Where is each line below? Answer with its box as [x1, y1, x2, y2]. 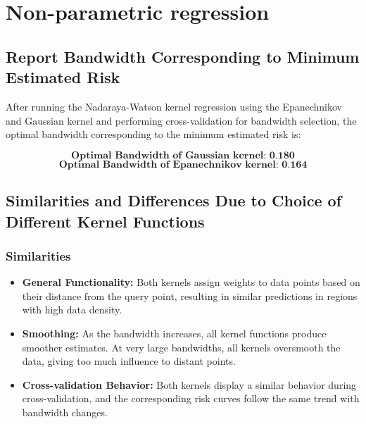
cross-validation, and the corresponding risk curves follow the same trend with [22, 391, 360, 406]
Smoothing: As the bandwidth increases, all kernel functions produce [22, 325, 327, 340]
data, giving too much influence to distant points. [22, 354, 236, 368]
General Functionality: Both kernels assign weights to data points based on [22, 275, 360, 289]
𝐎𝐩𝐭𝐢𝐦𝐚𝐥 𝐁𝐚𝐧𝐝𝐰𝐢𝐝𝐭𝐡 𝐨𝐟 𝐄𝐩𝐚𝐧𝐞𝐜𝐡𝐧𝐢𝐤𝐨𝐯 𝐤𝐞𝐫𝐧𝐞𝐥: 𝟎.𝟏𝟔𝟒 [58, 159, 308, 170]
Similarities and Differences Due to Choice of [6, 189, 342, 211]
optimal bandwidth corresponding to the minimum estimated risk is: [6, 127, 301, 142]
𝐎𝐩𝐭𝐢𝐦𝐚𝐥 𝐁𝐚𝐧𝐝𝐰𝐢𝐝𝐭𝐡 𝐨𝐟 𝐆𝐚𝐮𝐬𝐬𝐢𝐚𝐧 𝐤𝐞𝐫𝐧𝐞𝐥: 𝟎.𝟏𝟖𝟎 [71, 150, 295, 161]
